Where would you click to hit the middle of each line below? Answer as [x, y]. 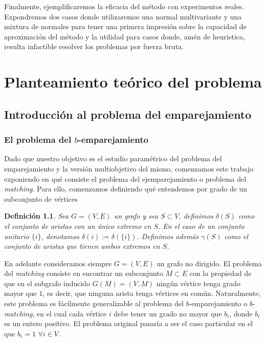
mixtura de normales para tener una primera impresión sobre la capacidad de [125, 26]
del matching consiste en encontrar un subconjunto [84, 273]
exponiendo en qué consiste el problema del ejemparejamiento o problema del [125, 178]
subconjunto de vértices [41, 198]
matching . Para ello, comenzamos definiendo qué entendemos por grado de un [126, 189]
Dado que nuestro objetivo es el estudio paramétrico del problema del [113, 158]
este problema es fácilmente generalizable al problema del [94, 303]
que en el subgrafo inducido [47, 283]
